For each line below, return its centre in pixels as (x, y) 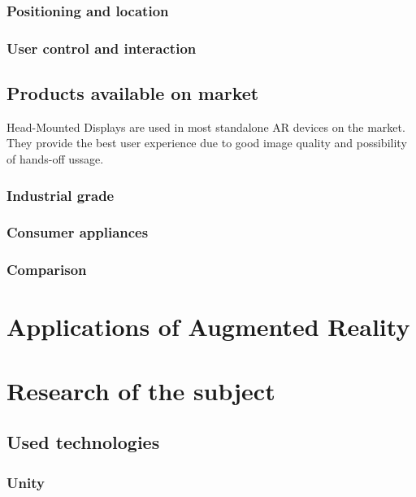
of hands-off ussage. (55, 159)
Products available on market (133, 93)
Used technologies (83, 442)
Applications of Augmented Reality (208, 327)
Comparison (47, 270)
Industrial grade (61, 195)
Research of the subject (141, 390)
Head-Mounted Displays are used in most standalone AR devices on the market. (206, 126)
